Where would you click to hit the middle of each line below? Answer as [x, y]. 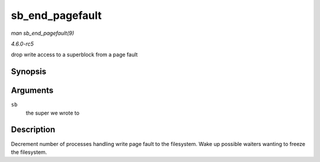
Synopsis [29, 72]
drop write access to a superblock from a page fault [74, 55]
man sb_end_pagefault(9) [42, 33]
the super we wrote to [53, 113]
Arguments [32, 91]
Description [33, 130]
